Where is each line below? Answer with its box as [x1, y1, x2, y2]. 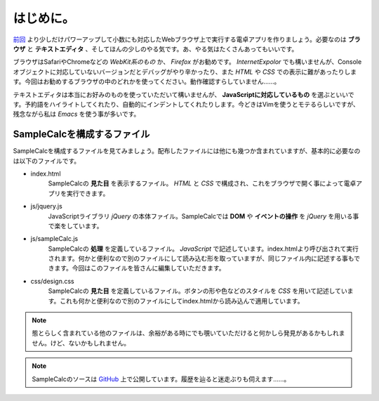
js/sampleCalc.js [30, 235, 79, 243]
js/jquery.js [30, 202, 62, 211]
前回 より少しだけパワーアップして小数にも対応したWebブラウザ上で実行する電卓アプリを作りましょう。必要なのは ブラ [13, 35, 361, 44]
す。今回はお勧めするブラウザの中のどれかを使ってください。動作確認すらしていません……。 [13, 77, 281, 86]
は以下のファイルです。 [13, 157, 81, 165]
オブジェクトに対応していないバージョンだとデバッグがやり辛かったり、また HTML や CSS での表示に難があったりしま [13, 67, 357, 76]
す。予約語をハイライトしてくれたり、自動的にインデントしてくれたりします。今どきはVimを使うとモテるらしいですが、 [13, 100, 359, 108]
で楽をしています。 [48, 221, 103, 230]
